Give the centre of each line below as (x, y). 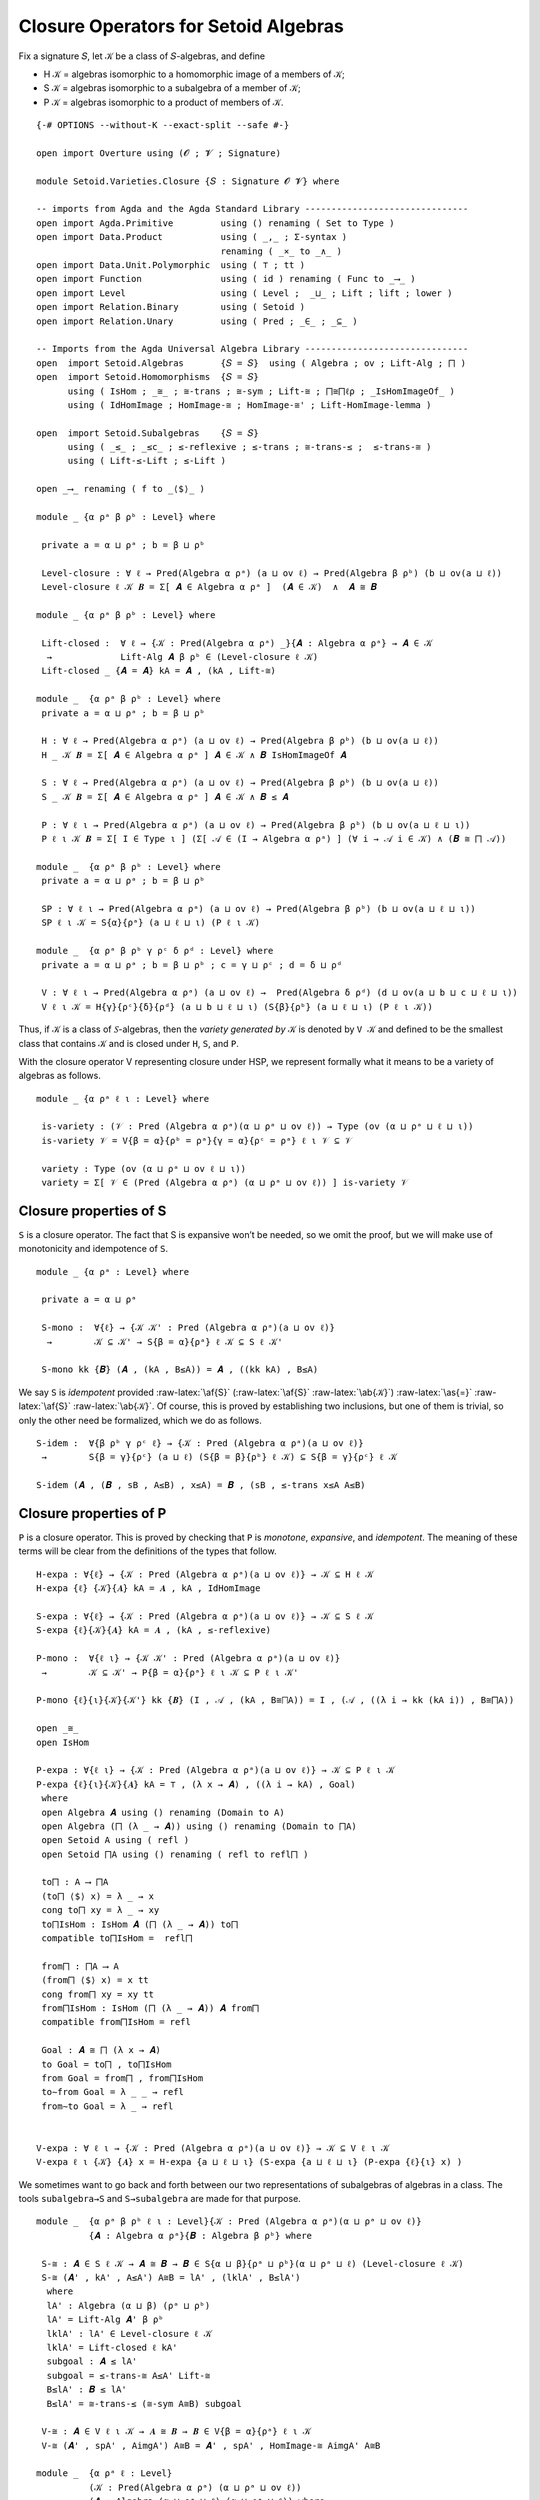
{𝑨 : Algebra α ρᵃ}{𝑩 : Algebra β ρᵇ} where (200, 2235)
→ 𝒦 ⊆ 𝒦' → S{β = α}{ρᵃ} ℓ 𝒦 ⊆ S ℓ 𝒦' (165, 1341)
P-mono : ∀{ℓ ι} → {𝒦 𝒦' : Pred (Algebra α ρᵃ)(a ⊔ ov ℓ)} (188, 1658)
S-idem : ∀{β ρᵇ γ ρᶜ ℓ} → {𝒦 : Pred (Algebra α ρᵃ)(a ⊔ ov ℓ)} (200, 1443)
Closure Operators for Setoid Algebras (181, 26)
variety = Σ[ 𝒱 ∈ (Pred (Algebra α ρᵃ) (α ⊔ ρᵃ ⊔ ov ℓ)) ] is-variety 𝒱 (225, 1183)
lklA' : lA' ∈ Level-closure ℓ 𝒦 (129, 2333)
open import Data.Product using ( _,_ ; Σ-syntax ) (192, 237)
